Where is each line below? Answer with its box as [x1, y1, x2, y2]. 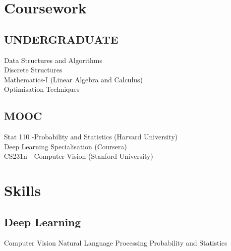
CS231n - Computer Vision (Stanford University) [4, 151, 153, 161]
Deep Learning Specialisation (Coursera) [4, 141, 127, 151]
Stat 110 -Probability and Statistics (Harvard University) [4, 131, 178, 142]
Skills [4, 180, 41, 200]
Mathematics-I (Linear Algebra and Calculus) [4, 74, 143, 84]
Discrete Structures [4, 64, 62, 75]
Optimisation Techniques [4, 84, 80, 94]
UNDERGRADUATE [4, 31, 118, 47]
